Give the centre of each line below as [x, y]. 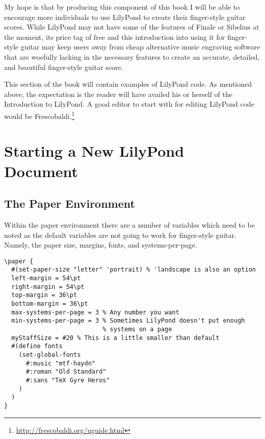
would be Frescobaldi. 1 [39, 115]
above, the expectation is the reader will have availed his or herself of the [118, 94]
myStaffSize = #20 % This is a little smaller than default [115, 338]
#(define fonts [37, 346]
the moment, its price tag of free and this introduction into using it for [115, 36]
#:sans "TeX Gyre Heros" [68, 380]
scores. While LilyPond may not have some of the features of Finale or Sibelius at [132, 27]
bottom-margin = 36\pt [50, 304]
